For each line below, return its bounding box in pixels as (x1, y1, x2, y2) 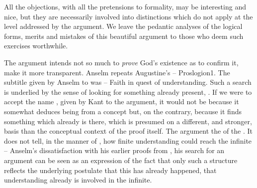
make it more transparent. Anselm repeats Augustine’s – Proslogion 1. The (4, 67, 230, 77)
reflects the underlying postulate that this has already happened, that (4, 165, 217, 175)
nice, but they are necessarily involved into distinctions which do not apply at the (4, 11, 253, 21)
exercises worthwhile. (4, 40, 68, 51)
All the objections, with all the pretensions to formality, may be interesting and (4, 1, 246, 11)
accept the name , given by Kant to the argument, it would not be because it (4, 96, 239, 107)
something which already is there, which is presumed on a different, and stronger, (4, 116, 252, 126)
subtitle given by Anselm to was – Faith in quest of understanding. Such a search (4, 77, 252, 87)
